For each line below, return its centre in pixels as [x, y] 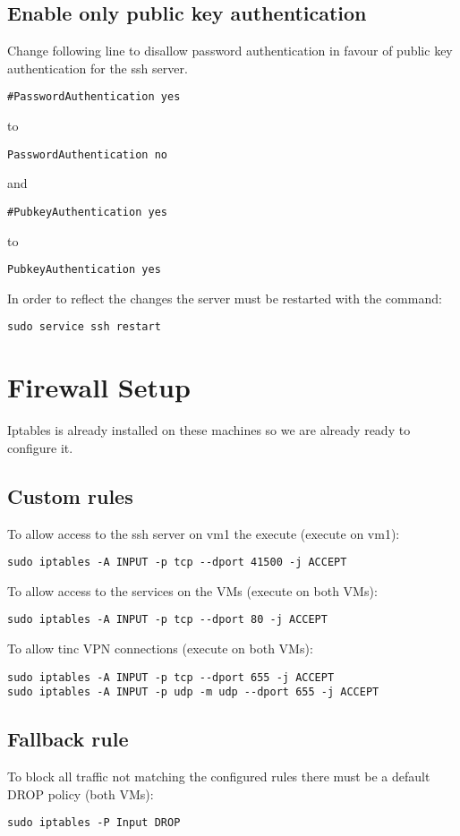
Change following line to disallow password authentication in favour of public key [230, 51]
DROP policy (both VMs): [81, 793]
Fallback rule [68, 739]
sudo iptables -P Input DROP [94, 823]
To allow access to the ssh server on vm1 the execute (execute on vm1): [204, 533]
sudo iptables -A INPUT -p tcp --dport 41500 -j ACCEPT [177, 563]
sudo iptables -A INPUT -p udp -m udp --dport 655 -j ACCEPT [193, 692]
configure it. [40, 447]
